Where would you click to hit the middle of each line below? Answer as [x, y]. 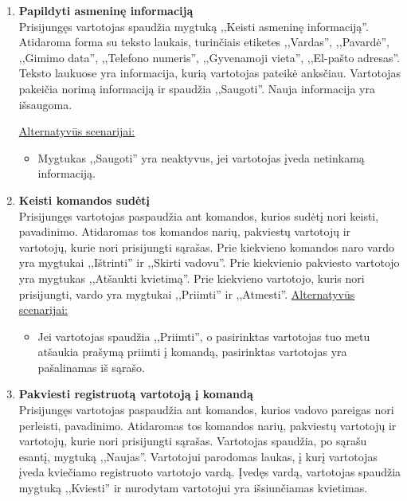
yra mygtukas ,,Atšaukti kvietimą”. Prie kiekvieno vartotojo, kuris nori [192, 278]
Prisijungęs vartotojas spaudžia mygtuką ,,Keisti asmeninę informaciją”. [194, 26]
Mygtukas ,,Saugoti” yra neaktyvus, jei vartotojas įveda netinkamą [201, 157]
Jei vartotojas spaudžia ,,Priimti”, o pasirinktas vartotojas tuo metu [204, 336]
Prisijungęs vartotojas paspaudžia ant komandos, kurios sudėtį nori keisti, [199, 215]
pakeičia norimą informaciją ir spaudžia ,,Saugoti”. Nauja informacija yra [197, 88]
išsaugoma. [45, 104]
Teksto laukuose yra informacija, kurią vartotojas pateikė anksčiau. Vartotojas [210, 73]
